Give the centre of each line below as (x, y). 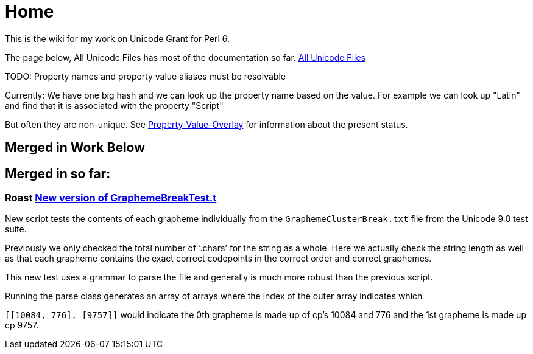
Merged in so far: (58, 173)
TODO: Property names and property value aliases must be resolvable (145, 76)
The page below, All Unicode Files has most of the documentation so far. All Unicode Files (185, 57)
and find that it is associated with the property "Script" (114, 105)
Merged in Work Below (75, 148)
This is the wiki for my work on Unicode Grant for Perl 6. (118, 38)
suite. (16, 229)
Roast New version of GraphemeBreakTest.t (111, 198)
